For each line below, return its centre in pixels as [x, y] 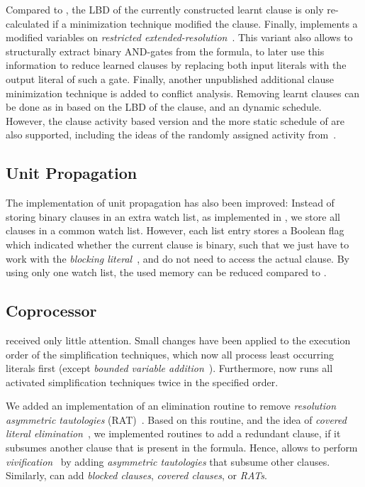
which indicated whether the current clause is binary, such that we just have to [178, 244]
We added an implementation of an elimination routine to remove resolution [171, 406]
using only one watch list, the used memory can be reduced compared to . [166, 272]
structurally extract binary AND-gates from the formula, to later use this [165, 51]
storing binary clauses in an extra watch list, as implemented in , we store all [173, 216]
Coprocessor [51, 311]
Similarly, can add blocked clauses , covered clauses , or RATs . [136, 475]
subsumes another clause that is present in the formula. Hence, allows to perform [182, 448]
